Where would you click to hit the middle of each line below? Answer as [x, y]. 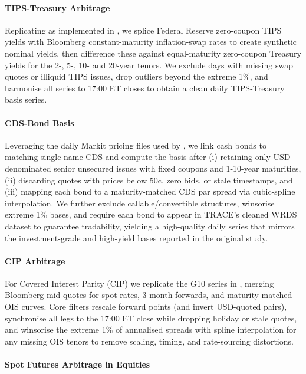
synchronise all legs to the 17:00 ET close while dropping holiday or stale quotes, [151, 318]
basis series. [26, 99]
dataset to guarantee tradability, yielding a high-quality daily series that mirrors [150, 226]
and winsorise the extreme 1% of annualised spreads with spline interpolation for [151, 329]
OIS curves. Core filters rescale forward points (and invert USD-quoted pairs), [146, 306]
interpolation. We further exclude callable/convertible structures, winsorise [140, 203]
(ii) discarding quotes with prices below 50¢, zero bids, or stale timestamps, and [149, 180]
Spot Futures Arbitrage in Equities [78, 364]
